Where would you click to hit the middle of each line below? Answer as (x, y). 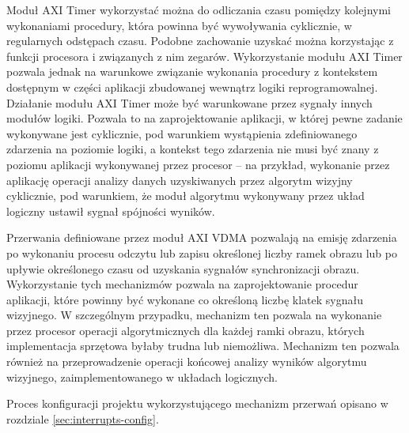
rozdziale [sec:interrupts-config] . (83, 418)
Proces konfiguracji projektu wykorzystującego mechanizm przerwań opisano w (197, 403)
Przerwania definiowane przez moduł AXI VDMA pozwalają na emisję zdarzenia (202, 237)
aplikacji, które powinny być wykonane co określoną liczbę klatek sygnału (185, 299)
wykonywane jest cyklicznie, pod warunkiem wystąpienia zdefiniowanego (182, 133)
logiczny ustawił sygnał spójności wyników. (111, 211)
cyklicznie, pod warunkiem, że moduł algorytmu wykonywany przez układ (186, 196)
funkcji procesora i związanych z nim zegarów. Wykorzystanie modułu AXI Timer (204, 56)
